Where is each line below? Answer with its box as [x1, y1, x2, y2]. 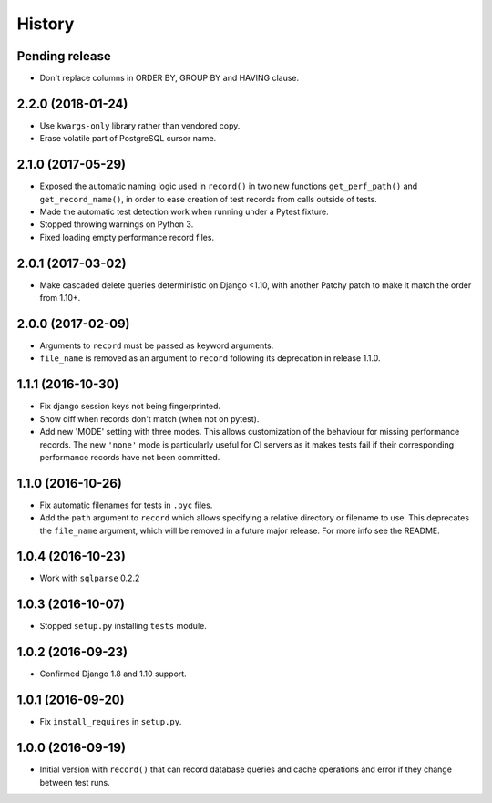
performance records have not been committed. [39, 451, 220, 462]
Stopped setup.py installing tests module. [39, 621, 207, 632]
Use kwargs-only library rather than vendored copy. [39, 119, 241, 131]
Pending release [16, 48, 111, 64]
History [16, 14, 75, 34]
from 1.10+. [39, 293, 81, 304]
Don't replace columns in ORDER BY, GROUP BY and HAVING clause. [39, 73, 300, 84]
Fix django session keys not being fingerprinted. [39, 401, 221, 412]
